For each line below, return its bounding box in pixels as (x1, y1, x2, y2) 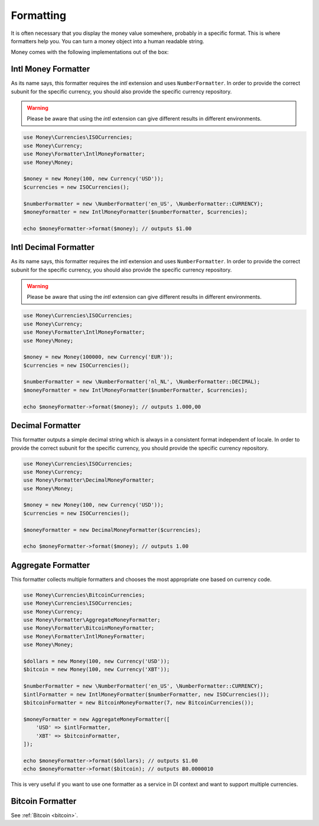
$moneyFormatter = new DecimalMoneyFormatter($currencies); (23, 527, 201, 533)
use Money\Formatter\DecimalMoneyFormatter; (23, 477, 155, 483)
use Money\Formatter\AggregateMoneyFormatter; (23, 617, 161, 624)
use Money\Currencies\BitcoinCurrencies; (23, 592, 145, 598)
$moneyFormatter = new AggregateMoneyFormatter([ (23, 716, 170, 722)
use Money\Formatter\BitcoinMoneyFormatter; (23, 625, 155, 631)
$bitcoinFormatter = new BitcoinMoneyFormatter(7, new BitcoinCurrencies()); (23, 699, 254, 706)
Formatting (11, 9, 67, 22)
